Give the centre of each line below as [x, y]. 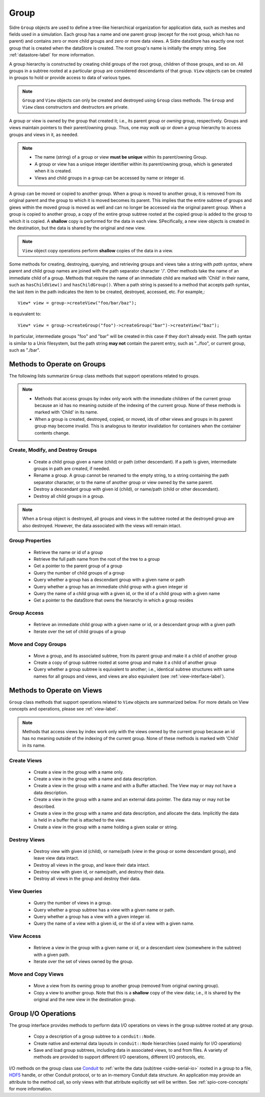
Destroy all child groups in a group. [69, 496]
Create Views [26, 760]
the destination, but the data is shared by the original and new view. [77, 228]
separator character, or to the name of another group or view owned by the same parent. [123, 482]
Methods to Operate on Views [56, 690]
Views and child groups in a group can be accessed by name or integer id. [110, 178]
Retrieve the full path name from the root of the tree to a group [97, 559]
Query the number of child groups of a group [79, 573]
